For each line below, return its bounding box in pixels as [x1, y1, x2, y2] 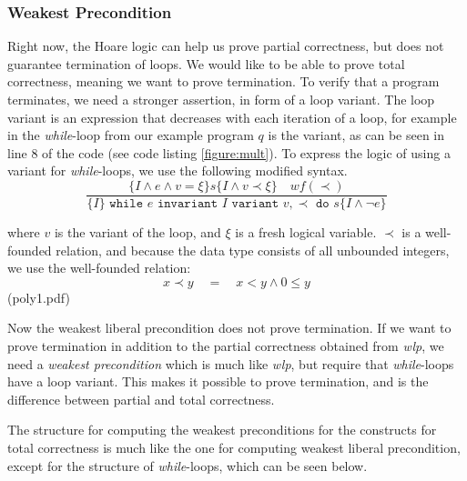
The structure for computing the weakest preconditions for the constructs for [7, 420, 437, 439]
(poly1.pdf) [7, 287, 70, 306]
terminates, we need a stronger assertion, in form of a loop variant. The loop [7, 90, 435, 108]
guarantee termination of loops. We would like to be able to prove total [7, 54, 405, 73]
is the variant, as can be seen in [268, 125, 445, 145]
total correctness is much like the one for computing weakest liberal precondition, [7, 437, 461, 456]
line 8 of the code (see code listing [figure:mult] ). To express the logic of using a [7, 143, 451, 162]
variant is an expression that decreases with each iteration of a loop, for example [7, 107, 457, 126]
